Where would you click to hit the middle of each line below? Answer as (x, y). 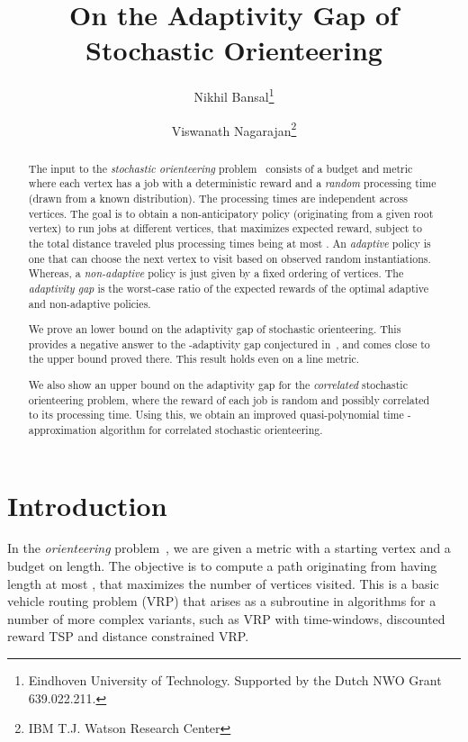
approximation (63, 429)
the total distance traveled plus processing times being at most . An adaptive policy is (229, 243)
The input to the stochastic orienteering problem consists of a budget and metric (220, 168)
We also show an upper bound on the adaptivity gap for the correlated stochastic (218, 384)
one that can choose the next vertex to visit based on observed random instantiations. (229, 258)
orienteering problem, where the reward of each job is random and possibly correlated (229, 399)
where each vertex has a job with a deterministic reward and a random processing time (232, 183)
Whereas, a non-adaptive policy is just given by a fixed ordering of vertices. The (216, 273)
